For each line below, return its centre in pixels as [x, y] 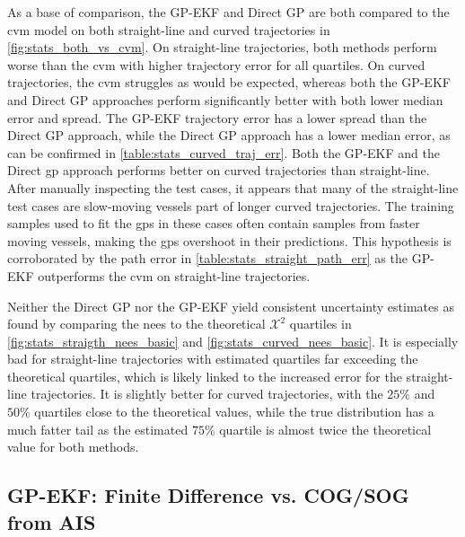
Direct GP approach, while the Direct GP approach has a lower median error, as [229, 135]
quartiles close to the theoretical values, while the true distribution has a [234, 412]
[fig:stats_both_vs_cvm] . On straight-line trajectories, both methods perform [222, 47]
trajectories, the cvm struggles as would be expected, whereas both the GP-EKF [229, 82]
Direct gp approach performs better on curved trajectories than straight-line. [219, 170]
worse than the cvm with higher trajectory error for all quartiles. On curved [216, 64]
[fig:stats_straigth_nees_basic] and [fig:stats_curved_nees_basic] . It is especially [233, 341]
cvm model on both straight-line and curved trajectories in [169, 29]
